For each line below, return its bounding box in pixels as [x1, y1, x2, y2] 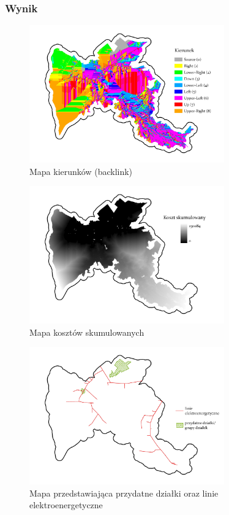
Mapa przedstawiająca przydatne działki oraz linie [29, 486, 219, 499]
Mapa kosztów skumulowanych [29, 325, 145, 338]
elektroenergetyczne [29, 498, 103, 511]
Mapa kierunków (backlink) [29, 165, 133, 177]
